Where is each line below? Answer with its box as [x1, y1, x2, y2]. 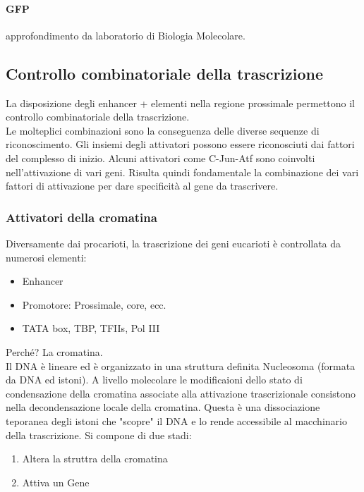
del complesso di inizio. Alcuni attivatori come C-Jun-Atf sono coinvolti [6, 150, 315, 165]
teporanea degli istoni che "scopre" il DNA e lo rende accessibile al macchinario [6, 413, 347, 428]
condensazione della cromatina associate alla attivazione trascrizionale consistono [6, 386, 356, 400]
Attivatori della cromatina [6, 208, 157, 226]
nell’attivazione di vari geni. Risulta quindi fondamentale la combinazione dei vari [6, 164, 359, 179]
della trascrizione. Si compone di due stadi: [6, 427, 192, 442]
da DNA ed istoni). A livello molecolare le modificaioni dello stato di [6, 372, 303, 387]
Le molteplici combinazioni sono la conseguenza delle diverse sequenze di [6, 123, 320, 137]
